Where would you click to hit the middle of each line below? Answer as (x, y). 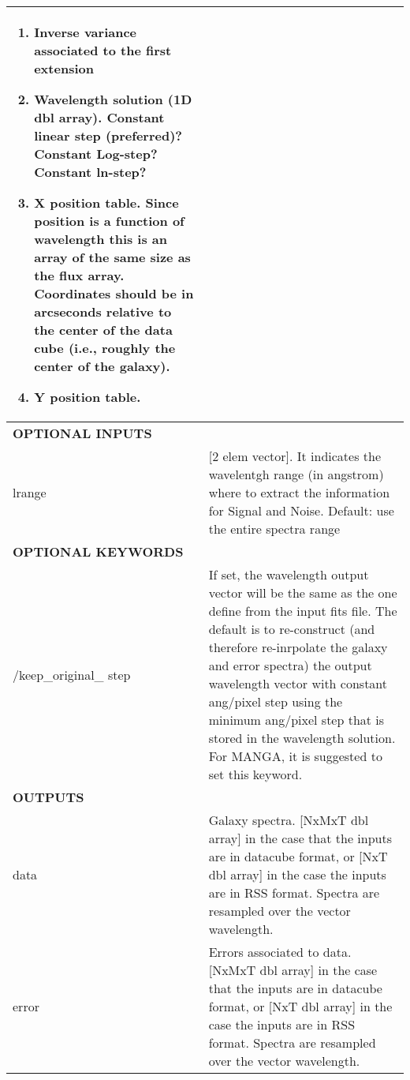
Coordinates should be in (114, 293)
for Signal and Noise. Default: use (301, 510)
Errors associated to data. (280, 952)
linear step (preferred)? (108, 135)
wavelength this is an (101, 239)
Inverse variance (86, 32)
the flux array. (79, 275)
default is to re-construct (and (292, 629)
